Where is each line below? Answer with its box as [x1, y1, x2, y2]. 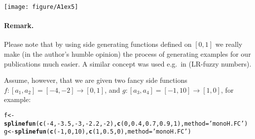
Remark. [4, 20, 34, 31]
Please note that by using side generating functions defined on [4, 39, 192, 49]
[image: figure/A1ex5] [4, 3, 78, 10]
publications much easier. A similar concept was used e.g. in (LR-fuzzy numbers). [4, 58, 252, 69]
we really [215, 39, 243, 49]
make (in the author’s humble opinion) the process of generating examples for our [4, 49, 251, 59]
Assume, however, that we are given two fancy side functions [4, 75, 187, 85]
